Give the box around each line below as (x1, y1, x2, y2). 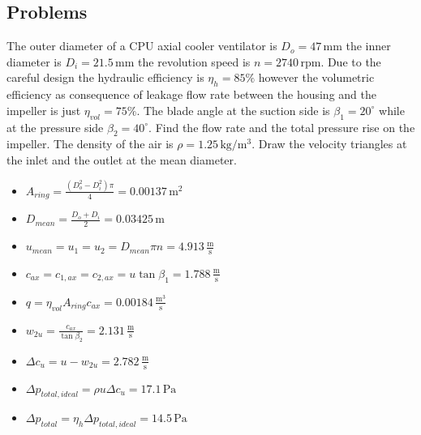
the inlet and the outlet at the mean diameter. (6, 151, 237, 168)
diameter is (6, 53, 62, 70)
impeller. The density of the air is (6, 135, 174, 152)
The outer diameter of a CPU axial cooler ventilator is (6, 37, 277, 54)
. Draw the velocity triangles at (251, 135, 407, 152)
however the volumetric (258, 69, 375, 86)
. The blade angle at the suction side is (136, 101, 330, 118)
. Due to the (320, 53, 381, 70)
